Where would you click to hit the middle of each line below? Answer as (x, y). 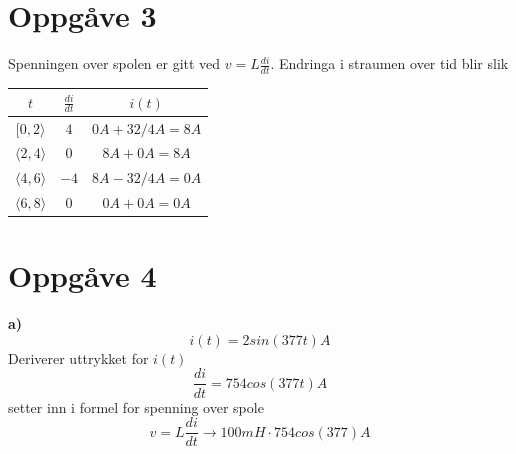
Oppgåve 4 (82, 275)
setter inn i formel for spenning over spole (136, 406)
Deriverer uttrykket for (78, 357)
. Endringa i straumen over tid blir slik (389, 63)
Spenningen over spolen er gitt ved (114, 63)
